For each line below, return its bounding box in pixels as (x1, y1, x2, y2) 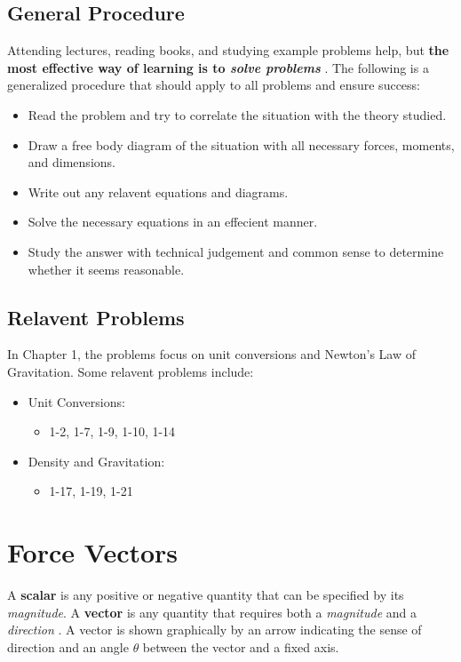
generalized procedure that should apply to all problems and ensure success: (7, 76, 420, 94)
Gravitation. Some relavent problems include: (7, 362, 254, 380)
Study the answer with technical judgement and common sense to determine (28, 242, 444, 260)
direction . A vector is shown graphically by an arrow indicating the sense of (7, 620, 422, 639)
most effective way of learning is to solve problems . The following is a (7, 58, 429, 76)
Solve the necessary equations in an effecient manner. (28, 212, 318, 231)
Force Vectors (7, 534, 179, 570)
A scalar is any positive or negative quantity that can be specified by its (7, 586, 404, 604)
